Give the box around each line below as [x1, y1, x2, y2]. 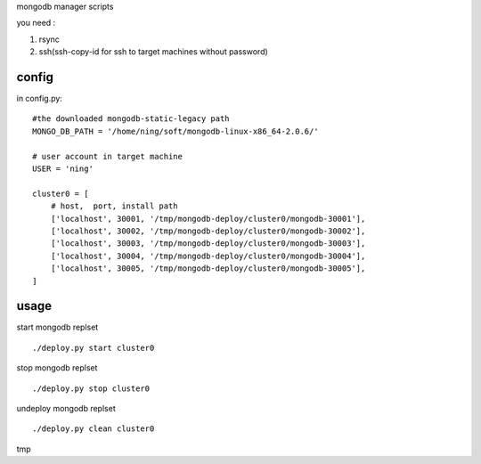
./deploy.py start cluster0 [32, 343, 155, 353]
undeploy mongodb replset [16, 403, 116, 414]
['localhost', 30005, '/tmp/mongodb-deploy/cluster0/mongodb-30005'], [50, 264, 366, 273]
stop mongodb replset [16, 362, 98, 373]
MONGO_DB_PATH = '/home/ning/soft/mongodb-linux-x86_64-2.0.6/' [32, 126, 320, 136]
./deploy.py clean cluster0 [32, 424, 155, 434]
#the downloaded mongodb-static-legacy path [32, 114, 231, 124]
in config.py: [16, 94, 62, 104]
